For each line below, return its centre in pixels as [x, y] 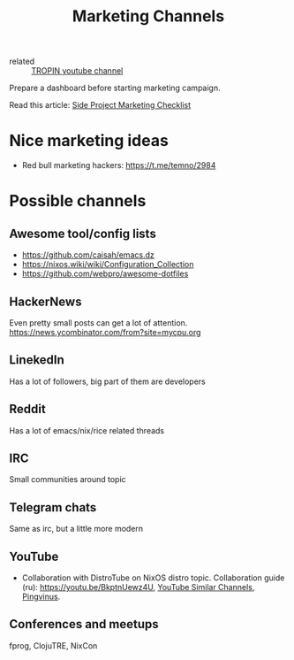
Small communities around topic [68, 480]
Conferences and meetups [84, 624]
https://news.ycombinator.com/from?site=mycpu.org [105, 332]
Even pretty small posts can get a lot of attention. [98, 322]
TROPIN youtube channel [77, 71]
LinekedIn [37, 360]
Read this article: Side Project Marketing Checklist [100, 105]
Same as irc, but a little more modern [76, 529]
